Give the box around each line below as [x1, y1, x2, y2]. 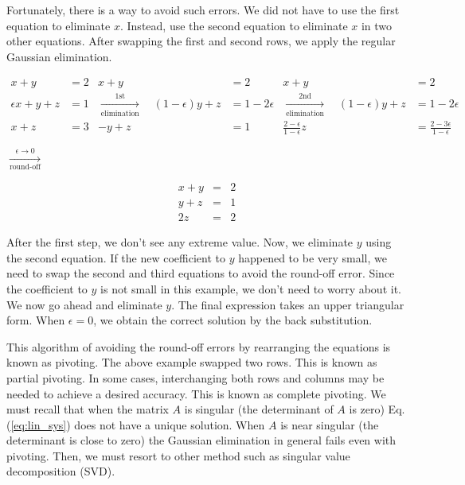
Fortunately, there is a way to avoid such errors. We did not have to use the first [6, 2, 400, 17]
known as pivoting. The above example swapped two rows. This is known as [6, 354, 377, 371]
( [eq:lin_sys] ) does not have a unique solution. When [6, 416, 265, 433]
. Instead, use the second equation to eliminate [119, 17, 348, 33]
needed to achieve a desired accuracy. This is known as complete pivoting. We [6, 385, 386, 402]
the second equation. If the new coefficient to [6, 249, 225, 266]
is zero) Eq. [349, 401, 405, 417]
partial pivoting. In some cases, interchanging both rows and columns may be [6, 369, 385, 386]
